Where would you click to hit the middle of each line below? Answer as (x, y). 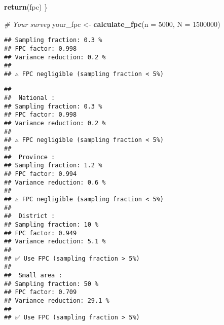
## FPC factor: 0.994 (41, 174)
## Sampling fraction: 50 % (51, 284)
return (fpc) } (26, 7)
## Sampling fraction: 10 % (51, 224)
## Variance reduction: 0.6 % (55, 182)
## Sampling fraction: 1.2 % (53, 166)
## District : (30, 216)
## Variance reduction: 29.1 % (57, 300)
